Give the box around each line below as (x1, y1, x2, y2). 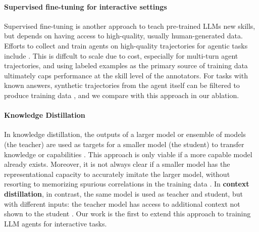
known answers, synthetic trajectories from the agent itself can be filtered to (4, 80, 240, 90)
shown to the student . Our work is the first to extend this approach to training (4, 208, 251, 219)
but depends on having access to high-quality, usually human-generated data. (4, 30, 243, 41)
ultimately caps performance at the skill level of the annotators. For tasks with (4, 70, 248, 80)
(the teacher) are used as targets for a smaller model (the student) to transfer (4, 138, 244, 149)
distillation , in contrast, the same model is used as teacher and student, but (4, 188, 243, 199)
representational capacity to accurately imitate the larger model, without (4, 168, 230, 179)
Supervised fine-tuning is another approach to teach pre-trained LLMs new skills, (4, 20, 255, 31)
